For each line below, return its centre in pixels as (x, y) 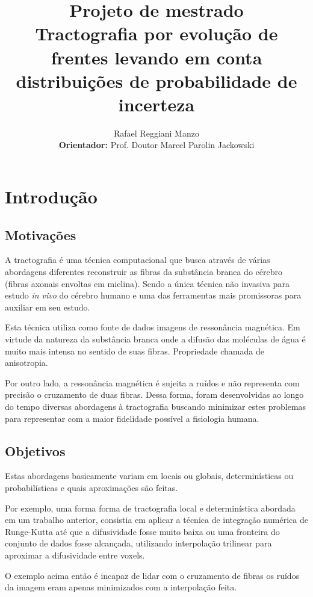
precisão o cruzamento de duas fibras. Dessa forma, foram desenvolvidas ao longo (154, 394)
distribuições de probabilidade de (156, 80)
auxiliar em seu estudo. (48, 307)
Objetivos (35, 450)
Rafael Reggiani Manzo (156, 133)
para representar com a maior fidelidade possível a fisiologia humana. (132, 418)
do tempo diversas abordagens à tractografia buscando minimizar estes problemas (156, 406)
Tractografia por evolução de (156, 33)
